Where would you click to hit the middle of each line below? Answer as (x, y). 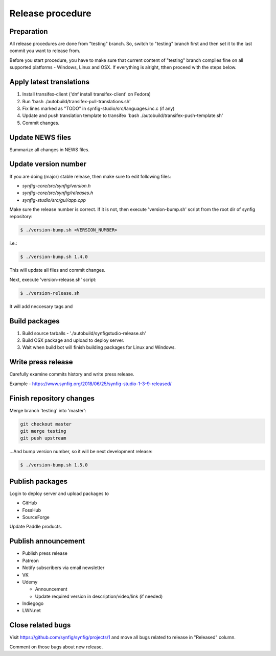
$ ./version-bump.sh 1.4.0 (54, 257)
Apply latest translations (49, 82)
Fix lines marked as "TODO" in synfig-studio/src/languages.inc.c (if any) (98, 108)
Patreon (31, 560)
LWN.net (31, 611)
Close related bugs (40, 625)
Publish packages (39, 481)
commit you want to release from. (45, 51)
